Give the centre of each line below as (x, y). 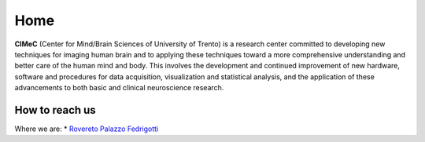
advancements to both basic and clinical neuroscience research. (119, 88)
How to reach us (55, 110)
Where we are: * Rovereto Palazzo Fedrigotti (87, 129)
